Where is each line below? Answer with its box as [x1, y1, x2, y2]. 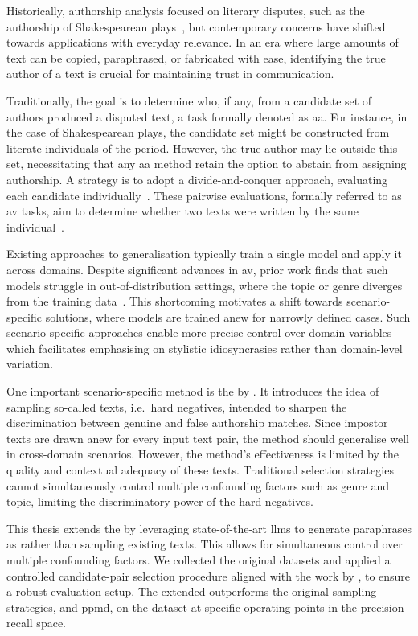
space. [36, 614, 66, 631]
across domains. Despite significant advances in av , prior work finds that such [6, 261, 388, 277]
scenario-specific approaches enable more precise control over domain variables [6, 324, 392, 341]
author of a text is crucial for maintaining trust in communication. [6, 65, 334, 82]
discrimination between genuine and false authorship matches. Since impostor [6, 414, 388, 431]
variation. [6, 355, 54, 372]
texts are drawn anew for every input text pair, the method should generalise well [6, 429, 409, 446]
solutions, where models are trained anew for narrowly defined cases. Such [45, 308, 411, 325]
